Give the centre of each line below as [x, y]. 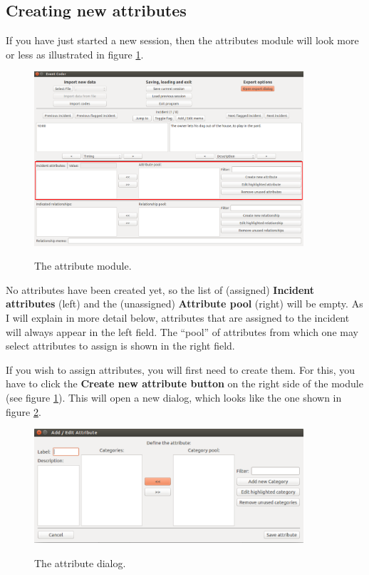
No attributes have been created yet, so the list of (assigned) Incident [160, 289]
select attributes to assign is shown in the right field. [120, 346]
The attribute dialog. [80, 563]
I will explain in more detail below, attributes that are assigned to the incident [178, 317]
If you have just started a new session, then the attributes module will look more [182, 40]
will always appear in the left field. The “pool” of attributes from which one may [182, 331]
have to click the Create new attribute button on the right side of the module [184, 383]
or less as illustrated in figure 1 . [75, 54]
